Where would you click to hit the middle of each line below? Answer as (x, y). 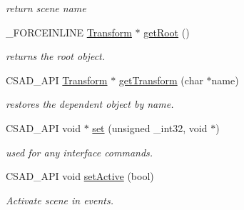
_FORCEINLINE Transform (69, 32)
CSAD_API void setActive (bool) (80, 176)
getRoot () (167, 32)
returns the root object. (56, 56)
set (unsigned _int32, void (150, 127)
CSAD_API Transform (57, 80)
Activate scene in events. (60, 200)
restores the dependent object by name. (90, 104)
